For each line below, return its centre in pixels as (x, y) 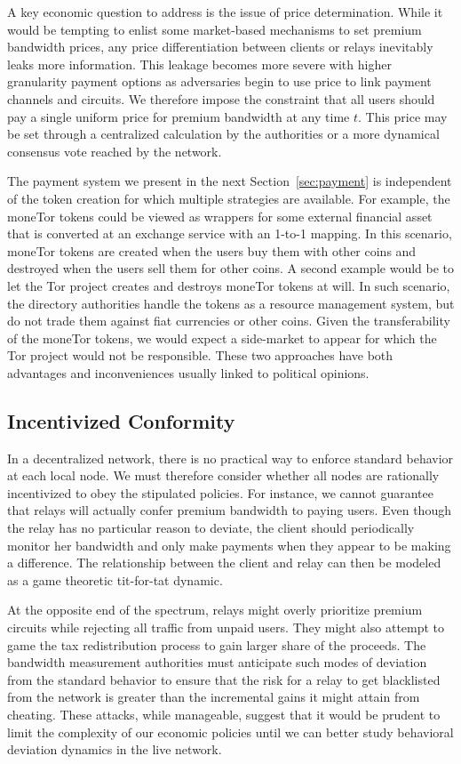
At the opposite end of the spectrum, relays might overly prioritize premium (215, 610)
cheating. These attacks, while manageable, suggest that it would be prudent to (224, 714)
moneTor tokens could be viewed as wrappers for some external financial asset (220, 216)
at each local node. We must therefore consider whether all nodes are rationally (223, 475)
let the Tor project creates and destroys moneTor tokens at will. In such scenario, (229, 285)
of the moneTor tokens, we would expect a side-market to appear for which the (222, 338)
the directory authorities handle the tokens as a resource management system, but (231, 303)
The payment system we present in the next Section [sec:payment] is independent (230, 181)
